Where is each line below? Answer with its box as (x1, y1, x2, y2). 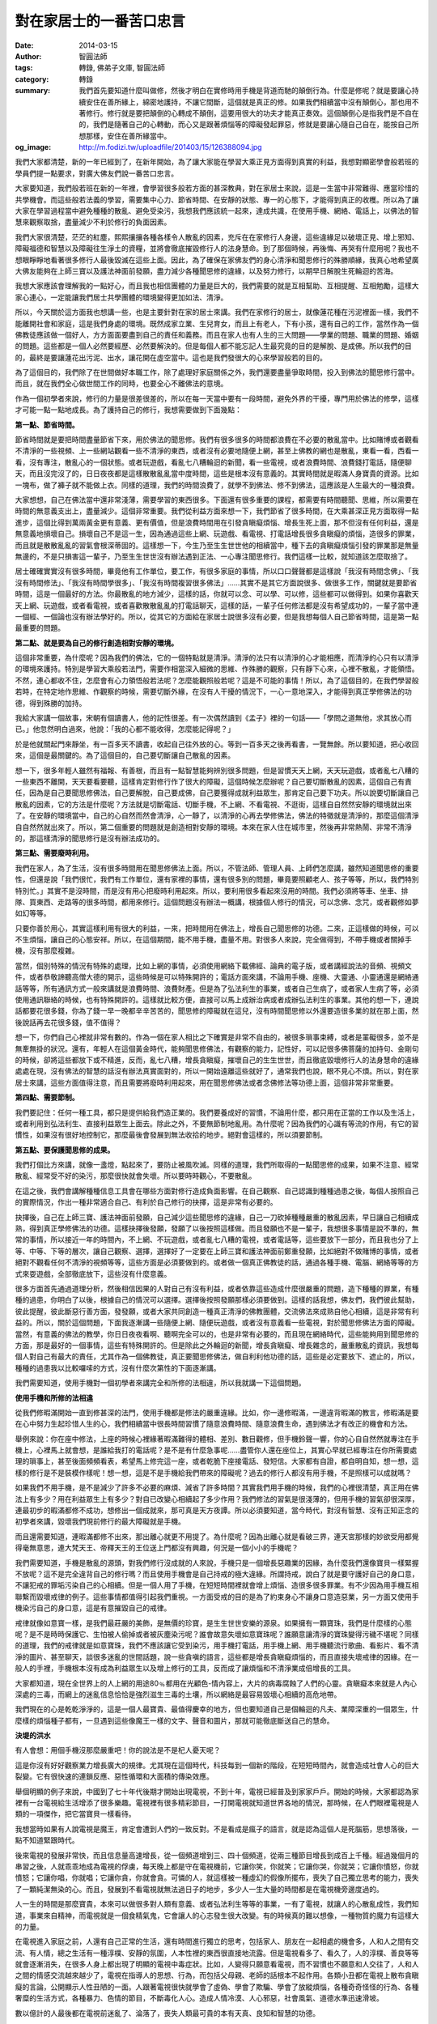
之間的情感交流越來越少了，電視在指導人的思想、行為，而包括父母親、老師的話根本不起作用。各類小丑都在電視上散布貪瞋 (15, 1971, 419, 1980)
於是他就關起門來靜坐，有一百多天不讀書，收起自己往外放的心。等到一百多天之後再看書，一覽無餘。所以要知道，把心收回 (15, 739, 419, 749)
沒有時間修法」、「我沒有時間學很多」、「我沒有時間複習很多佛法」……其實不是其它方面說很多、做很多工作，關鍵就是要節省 (15, 577, 418, 587)
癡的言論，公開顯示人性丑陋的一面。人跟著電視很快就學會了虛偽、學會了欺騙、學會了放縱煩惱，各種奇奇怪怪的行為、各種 (15, 1982, 419, 1992)
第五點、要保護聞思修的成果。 (15, 1145, 115, 1154)
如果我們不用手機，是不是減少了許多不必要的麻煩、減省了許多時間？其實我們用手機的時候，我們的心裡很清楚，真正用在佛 (15, 1482, 419, 1493)
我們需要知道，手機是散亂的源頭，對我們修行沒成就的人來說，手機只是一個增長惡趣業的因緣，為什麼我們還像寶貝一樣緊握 (15, 1558, 419, 1567)
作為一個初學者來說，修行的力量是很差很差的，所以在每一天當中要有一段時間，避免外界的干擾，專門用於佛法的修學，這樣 (15, 393, 419, 403)
